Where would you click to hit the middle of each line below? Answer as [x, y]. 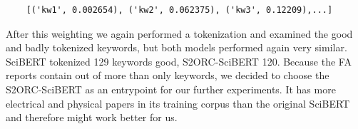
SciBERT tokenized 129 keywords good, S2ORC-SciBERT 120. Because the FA [179, 61]
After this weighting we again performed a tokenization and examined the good [179, 33]
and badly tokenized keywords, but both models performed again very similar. [177, 47]
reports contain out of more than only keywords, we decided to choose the [168, 75]
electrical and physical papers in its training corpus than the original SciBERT [178, 103]
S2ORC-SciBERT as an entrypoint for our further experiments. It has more [171, 89]
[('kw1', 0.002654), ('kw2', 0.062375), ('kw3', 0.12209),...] [179, 10]
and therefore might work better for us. [92, 117]
